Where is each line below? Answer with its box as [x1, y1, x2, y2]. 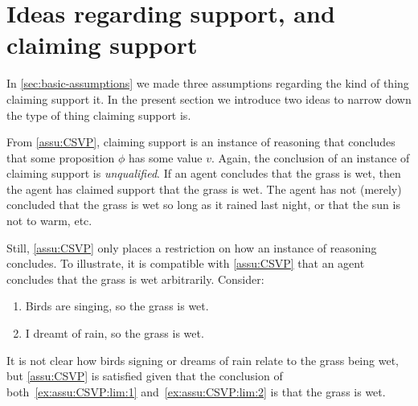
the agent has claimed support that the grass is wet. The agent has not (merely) [6, 180, 402, 197]
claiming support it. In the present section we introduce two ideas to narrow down [6, 90, 412, 107]
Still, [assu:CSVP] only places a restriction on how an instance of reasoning [6, 239, 377, 256]
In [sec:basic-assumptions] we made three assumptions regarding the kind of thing [6, 75, 409, 92]
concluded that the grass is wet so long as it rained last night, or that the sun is [6, 196, 400, 213]
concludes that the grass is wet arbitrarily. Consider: [6, 270, 264, 287]
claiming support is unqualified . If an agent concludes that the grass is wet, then [6, 165, 401, 182]
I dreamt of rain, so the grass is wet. [25, 325, 204, 342]
